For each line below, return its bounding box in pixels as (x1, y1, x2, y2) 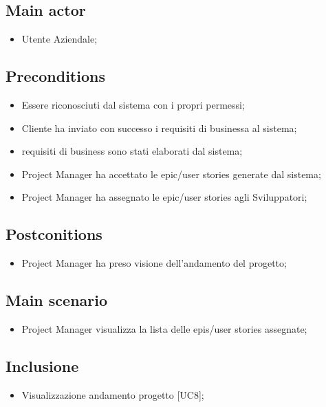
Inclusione (6, 355, 79, 376)
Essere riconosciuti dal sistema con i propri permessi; (21, 98, 245, 111)
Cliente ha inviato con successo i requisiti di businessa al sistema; (21, 120, 297, 135)
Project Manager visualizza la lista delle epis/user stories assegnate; (21, 321, 307, 335)
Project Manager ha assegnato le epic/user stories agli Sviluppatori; (21, 190, 307, 204)
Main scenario (6, 289, 108, 311)
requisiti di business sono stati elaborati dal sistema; (21, 144, 243, 158)
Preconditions (6, 65, 105, 87)
